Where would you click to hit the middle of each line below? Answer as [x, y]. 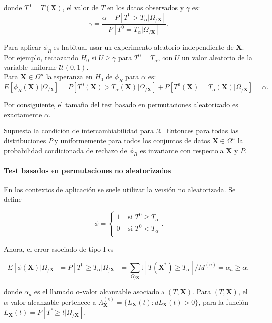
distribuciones [25, 141]
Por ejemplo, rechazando [41, 57]
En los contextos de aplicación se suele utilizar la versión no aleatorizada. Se [120, 189]
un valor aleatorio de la [217, 57]
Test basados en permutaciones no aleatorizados [88, 170]
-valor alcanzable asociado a [122, 291]
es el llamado [54, 291]
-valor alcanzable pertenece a [52, 301]
